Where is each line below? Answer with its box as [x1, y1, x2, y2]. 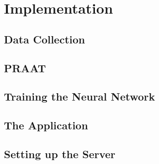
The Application [4, 118, 88, 133]
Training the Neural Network [4, 89, 155, 104]
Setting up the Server [4, 146, 115, 161]
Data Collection [4, 31, 85, 46]
